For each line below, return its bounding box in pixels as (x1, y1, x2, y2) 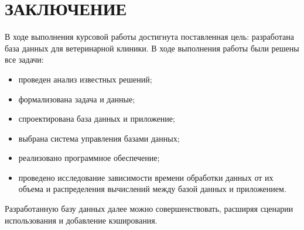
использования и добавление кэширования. (5, 214, 158, 226)
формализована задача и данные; (18, 92, 135, 105)
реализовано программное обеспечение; (18, 152, 160, 164)
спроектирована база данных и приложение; (18, 112, 175, 125)
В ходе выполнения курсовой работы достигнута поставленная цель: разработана (5, 30, 294, 43)
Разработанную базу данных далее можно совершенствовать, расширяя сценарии (5, 202, 293, 215)
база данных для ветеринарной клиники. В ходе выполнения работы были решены (5, 42, 299, 54)
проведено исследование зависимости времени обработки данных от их (18, 171, 274, 183)
